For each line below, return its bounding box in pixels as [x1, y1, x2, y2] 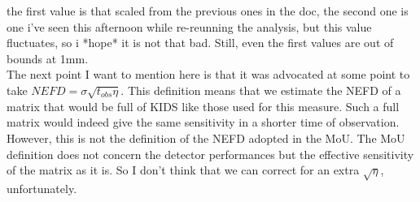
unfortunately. [7, 179, 77, 196]
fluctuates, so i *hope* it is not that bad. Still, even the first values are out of [7, 34, 394, 51]
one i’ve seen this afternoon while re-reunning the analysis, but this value [7, 18, 372, 35]
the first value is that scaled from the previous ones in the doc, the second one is [7, 2, 409, 19]
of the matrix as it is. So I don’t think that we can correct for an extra [7, 161, 360, 178]
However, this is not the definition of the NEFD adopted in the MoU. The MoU [7, 129, 405, 146]
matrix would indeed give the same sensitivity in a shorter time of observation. [7, 114, 400, 131]
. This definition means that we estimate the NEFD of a [120, 81, 401, 98]
